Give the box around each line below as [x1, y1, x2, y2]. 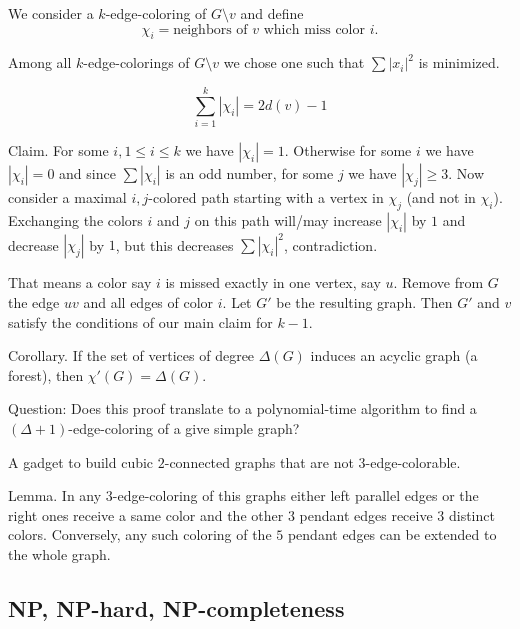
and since [59, 163, 116, 184]
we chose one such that [223, 52, 365, 73]
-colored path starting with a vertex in [148, 187, 384, 208]
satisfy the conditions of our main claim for [8, 311, 273, 332]
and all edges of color [83, 292, 214, 312]
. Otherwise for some [284, 140, 412, 161]
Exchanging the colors [8, 209, 143, 230]
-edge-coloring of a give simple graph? [68, 417, 300, 438]
